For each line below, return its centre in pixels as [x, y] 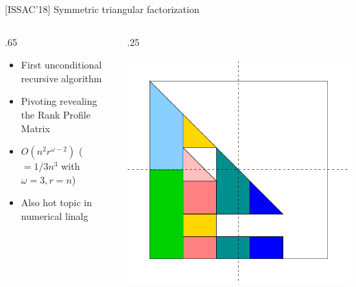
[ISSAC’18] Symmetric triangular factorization [102, 9]
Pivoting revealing [59, 101]
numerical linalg [55, 215]
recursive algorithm [61, 78]
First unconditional [61, 65]
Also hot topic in [56, 202]
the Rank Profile [56, 114]
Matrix [35, 128]
